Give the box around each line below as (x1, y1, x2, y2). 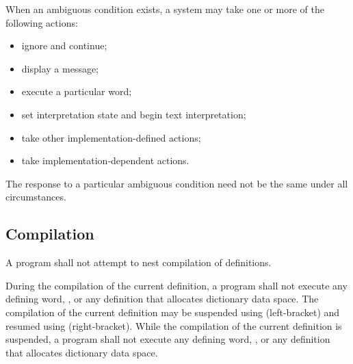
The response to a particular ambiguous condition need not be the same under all (5, 176, 348, 190)
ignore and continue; (21, 38, 107, 53)
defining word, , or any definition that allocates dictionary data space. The (5, 291, 319, 306)
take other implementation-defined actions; (21, 130, 201, 144)
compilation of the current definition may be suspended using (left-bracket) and (5, 304, 340, 319)
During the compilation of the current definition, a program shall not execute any (5, 278, 348, 292)
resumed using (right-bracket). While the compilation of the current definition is (5, 318, 342, 333)
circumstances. (5, 190, 66, 204)
